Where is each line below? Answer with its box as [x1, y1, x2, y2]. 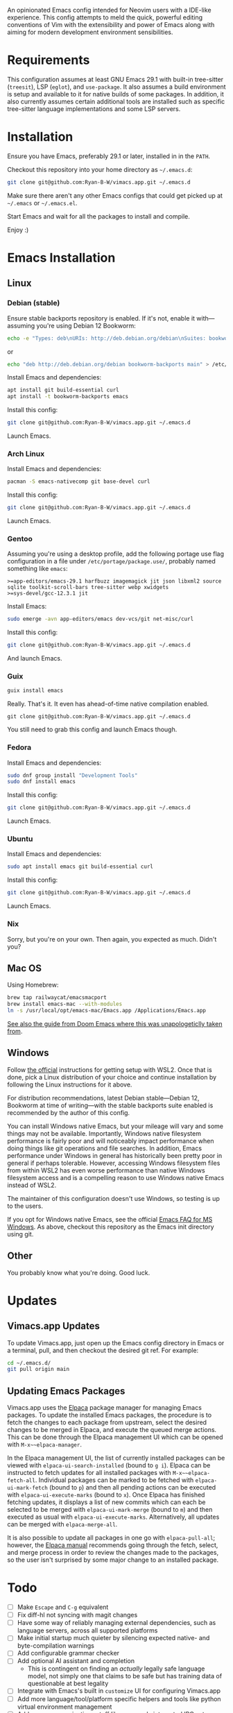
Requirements [7, 52, 90, 68]
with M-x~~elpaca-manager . [7, 1440, 82, 1449]
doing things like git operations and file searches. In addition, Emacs [7, 1144, 202, 1152]
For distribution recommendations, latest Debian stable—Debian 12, [7, 1093, 200, 1102]
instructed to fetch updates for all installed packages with [7, 1469, 171, 1477]
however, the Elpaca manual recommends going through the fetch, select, [7, 1541, 218, 1549]
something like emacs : [7, 565, 68, 573]
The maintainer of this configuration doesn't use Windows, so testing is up [7, 1194, 220, 1202]
